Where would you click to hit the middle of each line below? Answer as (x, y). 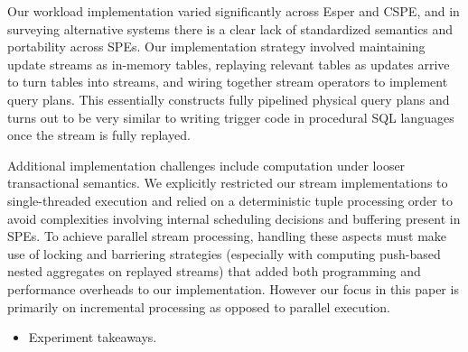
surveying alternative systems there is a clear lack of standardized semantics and (230, 28)
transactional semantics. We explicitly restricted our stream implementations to (228, 183)
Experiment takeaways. (93, 337)
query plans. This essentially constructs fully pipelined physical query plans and (229, 99)
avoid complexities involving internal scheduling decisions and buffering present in (234, 218)
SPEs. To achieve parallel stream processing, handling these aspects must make (227, 236)
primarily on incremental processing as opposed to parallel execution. (199, 306)
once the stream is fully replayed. (99, 135)
